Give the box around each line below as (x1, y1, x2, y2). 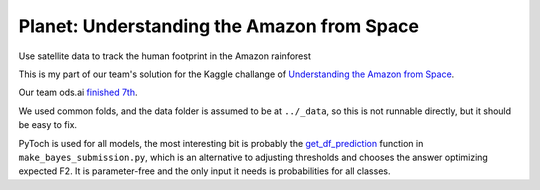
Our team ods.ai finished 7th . (18, 86, 138, 99)
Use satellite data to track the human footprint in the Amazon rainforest (18, 50, 312, 62)
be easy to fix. (18, 119, 78, 131)
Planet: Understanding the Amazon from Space (18, 15, 420, 37)
